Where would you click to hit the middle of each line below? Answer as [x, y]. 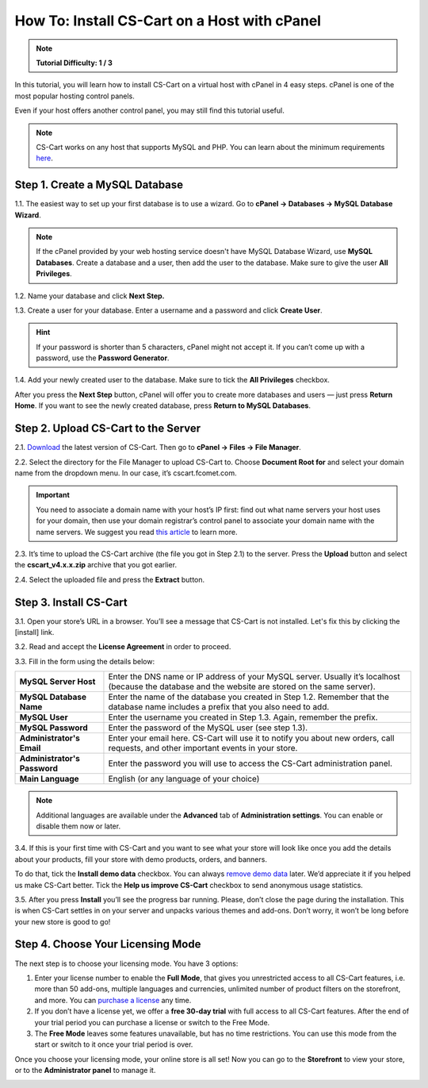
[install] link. [34, 632]
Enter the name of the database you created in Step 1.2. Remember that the [249, 697]
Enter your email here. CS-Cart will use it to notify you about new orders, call [251, 738]
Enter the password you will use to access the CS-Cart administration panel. [250, 763]
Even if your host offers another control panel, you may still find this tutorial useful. [149, 110]
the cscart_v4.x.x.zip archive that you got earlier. [96, 565]
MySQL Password [53, 728]
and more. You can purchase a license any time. [113, 1000]
